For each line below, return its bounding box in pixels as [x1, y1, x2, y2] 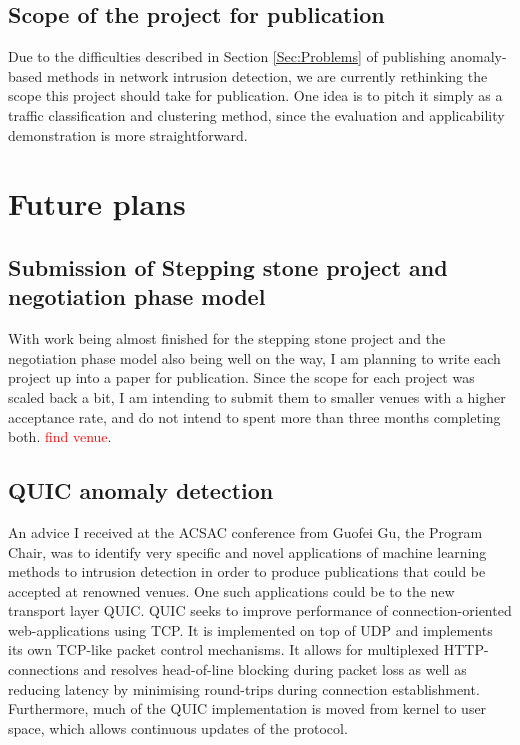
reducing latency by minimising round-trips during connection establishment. [8, 678, 480, 699]
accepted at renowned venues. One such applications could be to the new [8, 580, 455, 601]
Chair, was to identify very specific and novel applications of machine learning [8, 541, 487, 562]
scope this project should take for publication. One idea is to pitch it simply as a [8, 85, 503, 106]
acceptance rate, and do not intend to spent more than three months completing [8, 406, 501, 427]
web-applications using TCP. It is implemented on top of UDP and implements [8, 619, 493, 640]
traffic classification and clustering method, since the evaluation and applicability [8, 104, 505, 125]
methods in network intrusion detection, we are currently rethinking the [46, 65, 488, 86]
